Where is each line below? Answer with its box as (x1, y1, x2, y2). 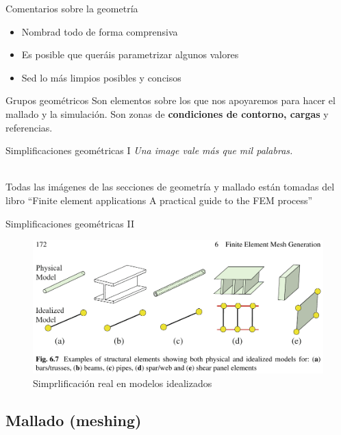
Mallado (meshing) (5, 409, 142, 430)
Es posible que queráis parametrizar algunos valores (21, 47, 239, 62)
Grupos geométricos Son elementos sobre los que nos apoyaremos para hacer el (5, 93, 336, 108)
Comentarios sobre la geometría (5, 1, 138, 15)
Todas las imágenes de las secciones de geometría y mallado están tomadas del (5, 179, 335, 194)
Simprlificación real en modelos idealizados (33, 375, 212, 390)
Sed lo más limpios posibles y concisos (21, 70, 181, 84)
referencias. (5, 120, 53, 134)
